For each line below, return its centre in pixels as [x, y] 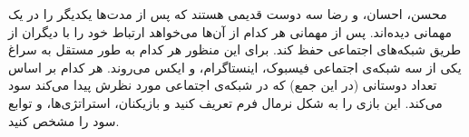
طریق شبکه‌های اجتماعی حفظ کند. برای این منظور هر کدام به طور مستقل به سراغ [235, 49]
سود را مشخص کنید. [64, 120]
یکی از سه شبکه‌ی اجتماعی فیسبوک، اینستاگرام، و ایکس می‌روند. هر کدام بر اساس [235, 67]
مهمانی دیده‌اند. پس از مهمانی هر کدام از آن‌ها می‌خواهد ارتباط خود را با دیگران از [230, 31]
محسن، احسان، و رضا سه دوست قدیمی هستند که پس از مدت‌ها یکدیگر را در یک [228, 14]
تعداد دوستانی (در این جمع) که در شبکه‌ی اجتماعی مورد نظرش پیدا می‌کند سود [223, 85]
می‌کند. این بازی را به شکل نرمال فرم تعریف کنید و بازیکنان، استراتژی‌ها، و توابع [225, 102]
